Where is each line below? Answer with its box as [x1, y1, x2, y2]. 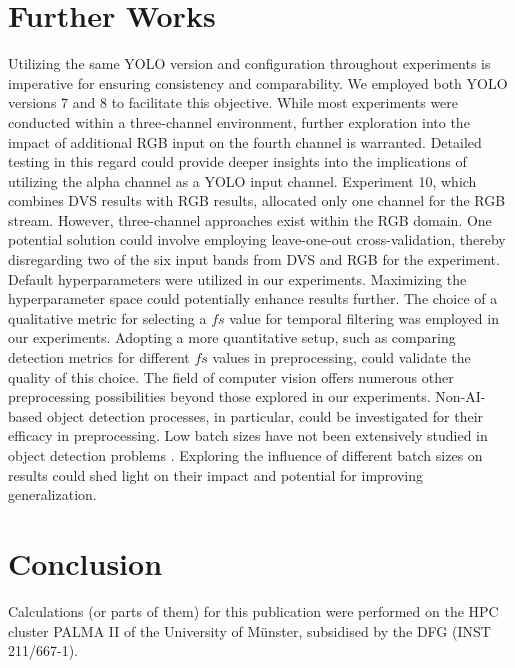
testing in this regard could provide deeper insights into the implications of [8, 151, 467, 172]
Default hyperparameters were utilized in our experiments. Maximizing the [8, 268, 467, 289]
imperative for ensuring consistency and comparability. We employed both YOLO [8, 72, 508, 93]
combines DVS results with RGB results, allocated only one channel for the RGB [8, 190, 506, 211]
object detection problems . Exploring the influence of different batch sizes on [8, 445, 483, 465]
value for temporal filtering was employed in [229, 307, 499, 328]
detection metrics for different [8, 347, 190, 368]
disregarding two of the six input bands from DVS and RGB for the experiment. [8, 249, 500, 270]
